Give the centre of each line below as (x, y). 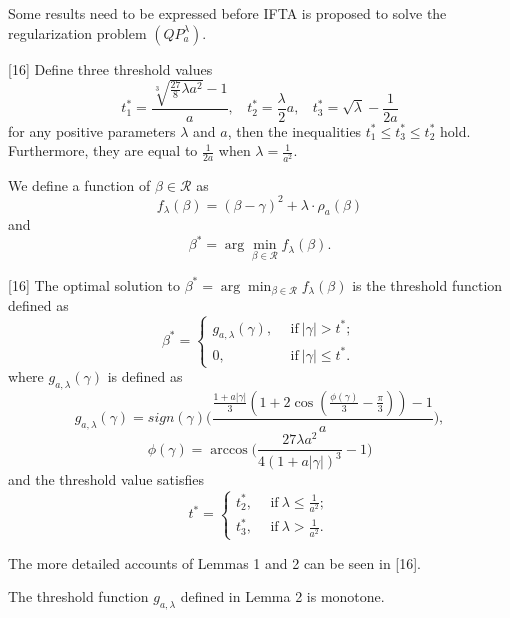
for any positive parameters (92, 130)
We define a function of (79, 184)
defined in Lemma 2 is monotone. (282, 596)
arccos (229, 449)
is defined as (145, 376)
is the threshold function (427, 284)
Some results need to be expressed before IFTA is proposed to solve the (227, 13)
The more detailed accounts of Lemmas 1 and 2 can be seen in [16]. (215, 562)
